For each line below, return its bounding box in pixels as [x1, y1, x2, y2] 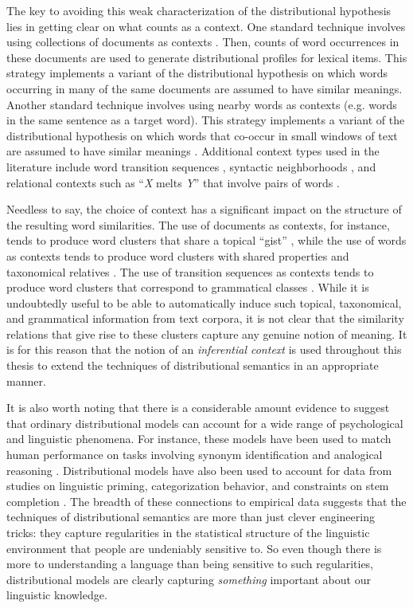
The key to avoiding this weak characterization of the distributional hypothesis [6, 2, 392, 18]
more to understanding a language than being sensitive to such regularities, [6, 555, 374, 572]
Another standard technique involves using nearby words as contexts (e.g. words [6, 96, 397, 112]
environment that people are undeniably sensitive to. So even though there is [6, 539, 382, 556]
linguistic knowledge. [6, 586, 107, 603]
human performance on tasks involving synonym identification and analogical [6, 446, 383, 463]
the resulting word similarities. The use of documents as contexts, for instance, [6, 216, 390, 233]
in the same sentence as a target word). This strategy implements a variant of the [6, 112, 405, 128]
